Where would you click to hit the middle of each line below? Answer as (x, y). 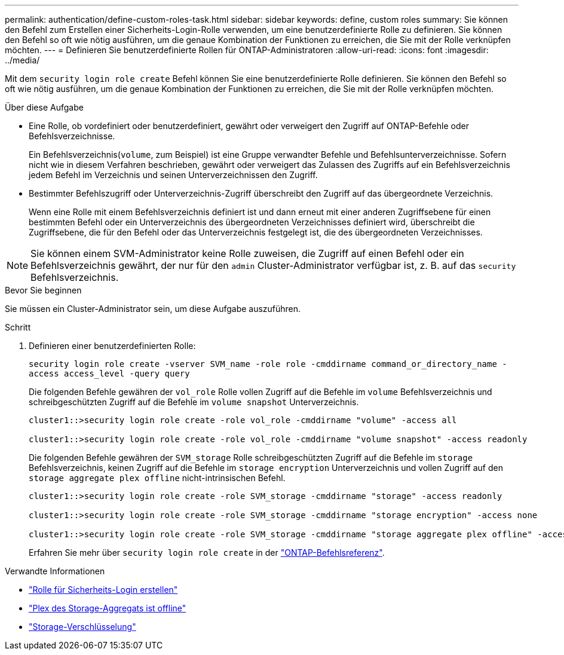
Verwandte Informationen (55, 571)
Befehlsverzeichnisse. (72, 136)
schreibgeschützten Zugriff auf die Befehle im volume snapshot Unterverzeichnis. (194, 402)
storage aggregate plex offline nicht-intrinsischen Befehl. (157, 478)
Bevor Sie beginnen (43, 290)
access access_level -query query (109, 374)
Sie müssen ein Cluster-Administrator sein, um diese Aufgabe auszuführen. (153, 309)
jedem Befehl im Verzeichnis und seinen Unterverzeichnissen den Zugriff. (173, 175)
